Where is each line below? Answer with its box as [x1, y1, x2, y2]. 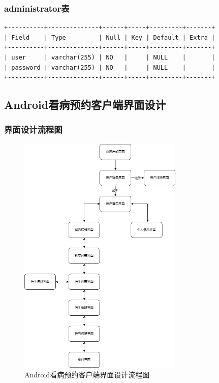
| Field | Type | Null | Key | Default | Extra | [4, 34, 215, 41]
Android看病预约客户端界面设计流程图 [24, 369, 150, 380]
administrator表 [4, 2, 70, 14]
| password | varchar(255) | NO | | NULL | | [4, 64, 215, 71]
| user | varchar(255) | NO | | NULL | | [4, 54, 215, 61]
